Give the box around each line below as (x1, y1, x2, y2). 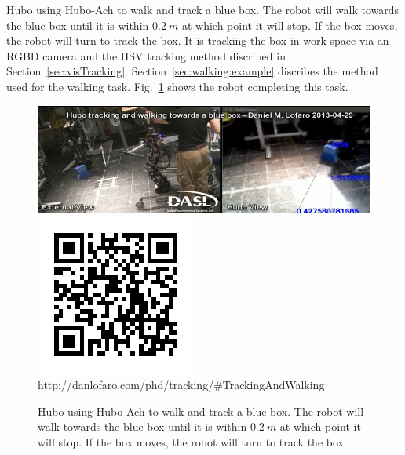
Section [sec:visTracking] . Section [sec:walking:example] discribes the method (6, 63, 378, 79)
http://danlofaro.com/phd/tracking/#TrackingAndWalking (38, 377, 325, 393)
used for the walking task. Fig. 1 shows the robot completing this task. (6, 78, 348, 94)
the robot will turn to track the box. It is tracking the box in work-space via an (6, 32, 389, 49)
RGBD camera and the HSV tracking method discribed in (6, 47, 286, 64)
